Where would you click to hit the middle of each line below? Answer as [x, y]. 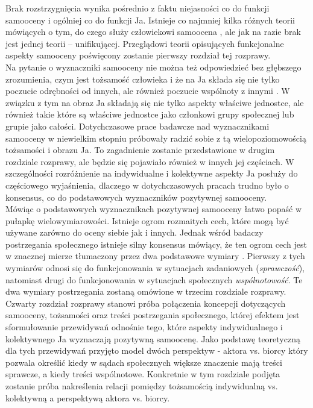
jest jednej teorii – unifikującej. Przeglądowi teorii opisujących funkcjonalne [145, 43]
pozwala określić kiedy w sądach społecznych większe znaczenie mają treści [144, 362]
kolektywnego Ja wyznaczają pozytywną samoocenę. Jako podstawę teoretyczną [153, 338]
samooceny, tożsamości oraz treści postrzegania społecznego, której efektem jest [153, 315]
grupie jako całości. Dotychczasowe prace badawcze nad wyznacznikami [138, 126]
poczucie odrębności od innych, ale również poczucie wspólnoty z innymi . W [148, 91]
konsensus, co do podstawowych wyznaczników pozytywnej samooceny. [136, 197]
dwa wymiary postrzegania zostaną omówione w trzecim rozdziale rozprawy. [146, 291]
